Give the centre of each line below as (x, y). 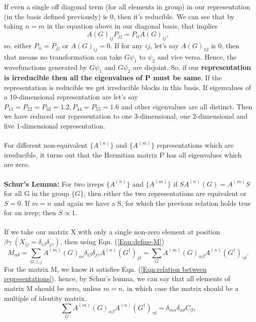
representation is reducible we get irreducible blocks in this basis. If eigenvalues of (128, 87)
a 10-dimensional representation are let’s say (71, 97)
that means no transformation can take (63, 57)
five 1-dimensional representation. (55, 125)
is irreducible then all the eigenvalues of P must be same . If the (113, 77)
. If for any (127, 45)
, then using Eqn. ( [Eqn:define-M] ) (112, 241)
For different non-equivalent (46, 145)
